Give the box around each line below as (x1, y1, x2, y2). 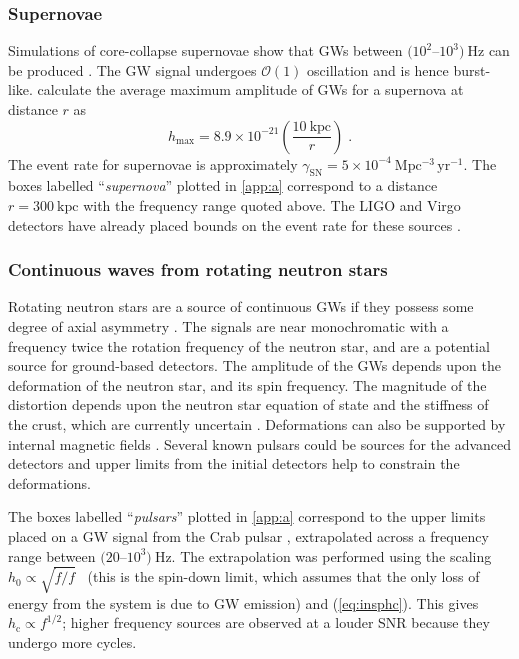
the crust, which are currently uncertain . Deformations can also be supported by (8, 413, 506, 434)
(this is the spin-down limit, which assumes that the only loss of (87, 566, 480, 587)
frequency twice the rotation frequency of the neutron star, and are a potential (8, 335, 490, 356)
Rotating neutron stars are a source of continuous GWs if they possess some (8, 296, 474, 317)
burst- (453, 59, 491, 80)
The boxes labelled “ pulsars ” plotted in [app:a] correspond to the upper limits (8, 506, 486, 527)
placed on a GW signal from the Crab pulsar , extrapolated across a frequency (8, 525, 489, 546)
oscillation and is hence (307, 59, 449, 80)
